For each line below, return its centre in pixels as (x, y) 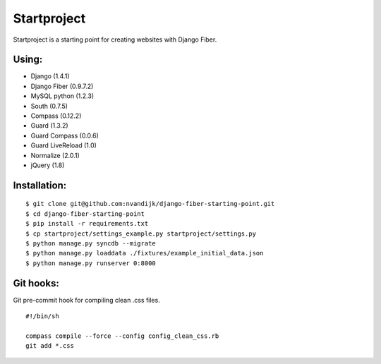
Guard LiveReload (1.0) (64, 145)
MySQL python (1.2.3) (62, 96)
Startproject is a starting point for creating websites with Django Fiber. (115, 40)
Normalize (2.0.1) (55, 155)
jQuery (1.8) (48, 165)
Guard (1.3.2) (49, 126)
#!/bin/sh (42, 316)
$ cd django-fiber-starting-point (85, 214)
